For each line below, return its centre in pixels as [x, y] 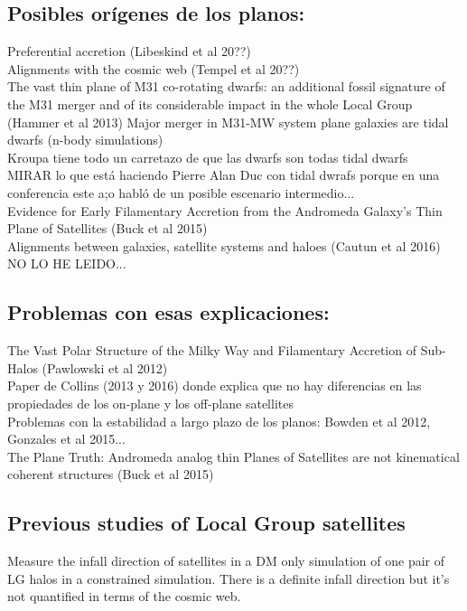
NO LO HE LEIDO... [67, 263]
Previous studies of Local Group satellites [206, 523]
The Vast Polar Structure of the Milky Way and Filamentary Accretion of [212, 350]
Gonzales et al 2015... [66, 439]
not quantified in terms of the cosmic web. [124, 596]
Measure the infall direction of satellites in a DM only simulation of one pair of [226, 561]
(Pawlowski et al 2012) [105, 367]
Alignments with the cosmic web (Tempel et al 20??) [154, 68]
